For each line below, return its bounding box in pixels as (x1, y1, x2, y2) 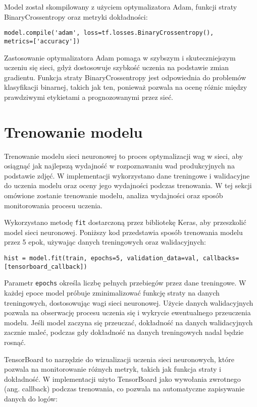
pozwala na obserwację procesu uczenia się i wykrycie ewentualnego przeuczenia (4, 307, 251, 318)
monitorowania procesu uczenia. (4, 200, 102, 210)
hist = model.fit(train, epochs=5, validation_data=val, (4, 255, 199, 262)
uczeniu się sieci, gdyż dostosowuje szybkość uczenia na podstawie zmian (4, 62, 229, 73)
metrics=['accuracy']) (4, 37, 80, 45)
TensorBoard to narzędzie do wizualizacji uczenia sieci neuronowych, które (4, 354, 234, 364)
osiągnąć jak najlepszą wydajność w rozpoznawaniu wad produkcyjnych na (4, 160, 235, 171)
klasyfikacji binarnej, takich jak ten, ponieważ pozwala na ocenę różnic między (4, 82, 247, 92)
